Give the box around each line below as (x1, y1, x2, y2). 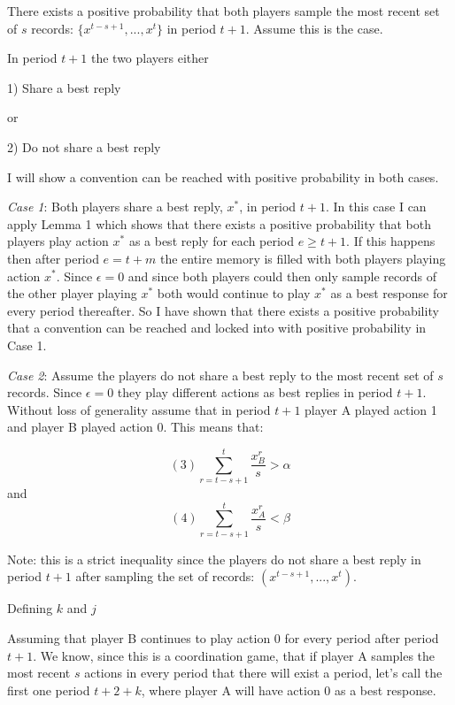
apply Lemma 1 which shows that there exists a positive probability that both (7, 214, 431, 233)
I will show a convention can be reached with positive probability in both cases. (7, 167, 439, 186)
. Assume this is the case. (245, 19, 383, 37)
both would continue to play (157, 284, 311, 303)
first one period (7, 680, 90, 699)
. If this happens (346, 232, 436, 250)
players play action (7, 232, 109, 250)
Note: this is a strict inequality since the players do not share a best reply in (7, 549, 421, 568)
